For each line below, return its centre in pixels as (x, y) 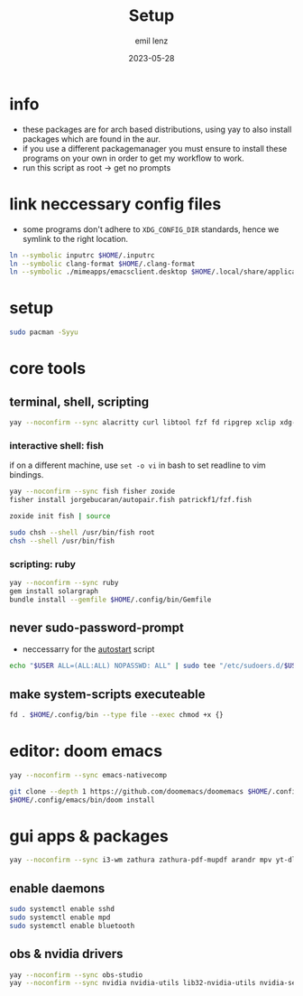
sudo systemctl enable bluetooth (72, 926)
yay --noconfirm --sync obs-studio (76, 975)
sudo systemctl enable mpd (60, 917)
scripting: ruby (43, 563)
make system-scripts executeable (107, 694)
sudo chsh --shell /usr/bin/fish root (82, 532)
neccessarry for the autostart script (88, 649)
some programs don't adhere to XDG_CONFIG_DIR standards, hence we (151, 229)
